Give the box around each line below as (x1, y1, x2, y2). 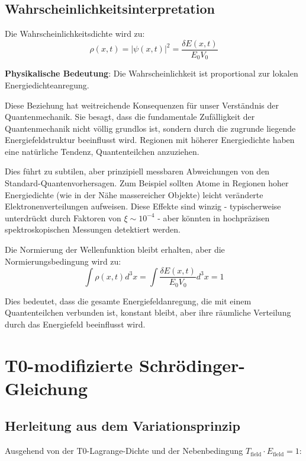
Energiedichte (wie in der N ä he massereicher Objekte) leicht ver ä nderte (5, 188, 263, 201)
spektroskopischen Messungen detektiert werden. (5, 223, 181, 236)
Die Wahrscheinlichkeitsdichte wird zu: (5, 27, 145, 40)
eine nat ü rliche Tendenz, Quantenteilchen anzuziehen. (5, 145, 199, 157)
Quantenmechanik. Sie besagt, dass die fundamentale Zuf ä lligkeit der (5, 110, 255, 123)
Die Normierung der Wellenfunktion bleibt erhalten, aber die (5, 243, 225, 256)
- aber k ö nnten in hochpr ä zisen (157, 211, 270, 224)
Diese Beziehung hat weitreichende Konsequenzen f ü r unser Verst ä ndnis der (5, 98, 279, 111)
